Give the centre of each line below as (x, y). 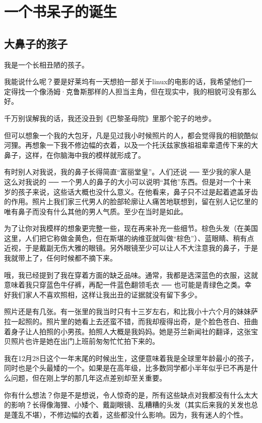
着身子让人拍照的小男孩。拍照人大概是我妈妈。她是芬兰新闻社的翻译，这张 (127, 331)
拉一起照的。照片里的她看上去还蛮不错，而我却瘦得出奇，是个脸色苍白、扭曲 (131, 321)
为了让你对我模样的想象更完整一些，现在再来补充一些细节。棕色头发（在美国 (131, 228)
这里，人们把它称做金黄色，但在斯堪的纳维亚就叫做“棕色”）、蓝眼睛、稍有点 (129, 238)
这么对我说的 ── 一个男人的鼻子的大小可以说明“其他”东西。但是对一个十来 (128, 181)
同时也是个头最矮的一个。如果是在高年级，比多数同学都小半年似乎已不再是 (127, 368)
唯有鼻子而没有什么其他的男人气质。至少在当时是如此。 (96, 211)
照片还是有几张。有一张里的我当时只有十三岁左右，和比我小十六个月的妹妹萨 (131, 311)
